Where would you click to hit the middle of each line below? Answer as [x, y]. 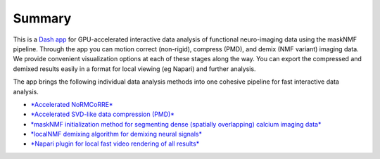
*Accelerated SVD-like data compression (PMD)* [103, 114]
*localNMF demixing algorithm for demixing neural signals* [116, 134]
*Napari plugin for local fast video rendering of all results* [115, 144]
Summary [42, 18]
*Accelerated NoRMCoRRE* [72, 104]
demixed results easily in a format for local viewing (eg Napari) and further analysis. [134, 69]
